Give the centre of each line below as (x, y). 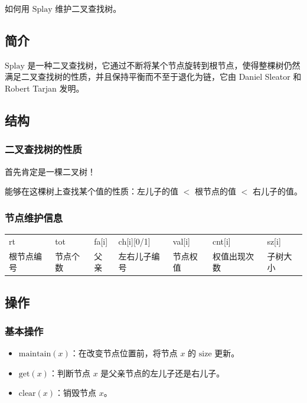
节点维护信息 (34, 217)
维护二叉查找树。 (88, 8)
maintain (35, 354)
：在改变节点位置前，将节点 (124, 353)
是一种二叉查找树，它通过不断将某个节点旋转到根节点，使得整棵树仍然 (164, 65)
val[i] (181, 241)
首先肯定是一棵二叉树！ (50, 171)
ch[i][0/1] (134, 241)
